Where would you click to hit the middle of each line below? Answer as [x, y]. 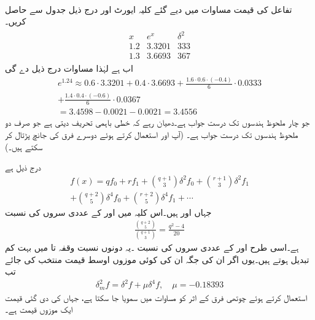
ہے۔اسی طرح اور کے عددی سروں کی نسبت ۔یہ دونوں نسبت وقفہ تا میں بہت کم [152, 247]
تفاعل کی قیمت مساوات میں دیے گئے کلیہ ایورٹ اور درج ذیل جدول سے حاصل [149, 9]
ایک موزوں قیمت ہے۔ [39, 309]
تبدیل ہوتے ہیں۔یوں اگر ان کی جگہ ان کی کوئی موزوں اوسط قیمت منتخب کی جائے [157, 259]
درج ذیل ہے [23, 167]
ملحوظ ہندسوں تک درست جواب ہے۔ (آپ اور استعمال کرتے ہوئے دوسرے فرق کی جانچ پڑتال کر [152, 134]
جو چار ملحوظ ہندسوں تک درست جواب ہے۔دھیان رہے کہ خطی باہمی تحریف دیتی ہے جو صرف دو [157, 122]
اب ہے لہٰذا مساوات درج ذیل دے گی [69, 68]
